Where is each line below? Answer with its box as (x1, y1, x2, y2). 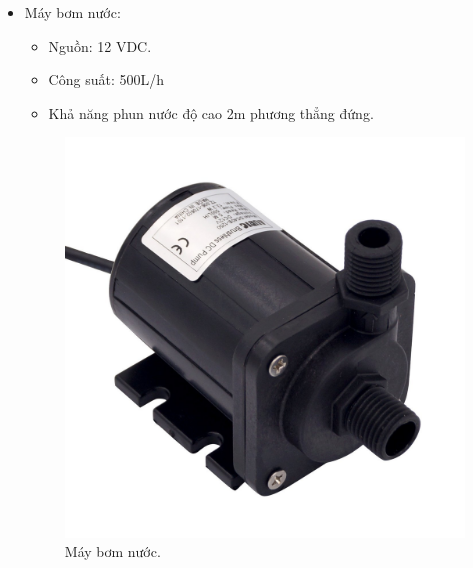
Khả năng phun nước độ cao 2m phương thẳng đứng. (48, 102, 374, 123)
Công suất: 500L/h (48, 69, 164, 90)
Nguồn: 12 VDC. (48, 35, 152, 56)
